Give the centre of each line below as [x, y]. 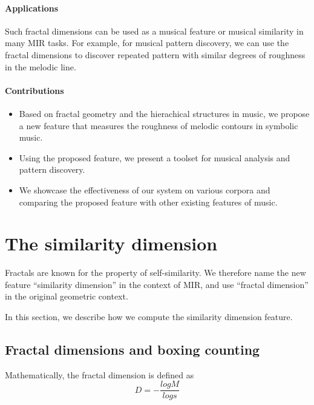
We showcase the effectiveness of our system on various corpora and [145, 189]
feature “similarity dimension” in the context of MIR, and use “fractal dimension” [157, 284]
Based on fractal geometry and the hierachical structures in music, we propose [164, 113]
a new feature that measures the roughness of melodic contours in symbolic [159, 125]
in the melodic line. [41, 66]
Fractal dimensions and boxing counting [132, 350]
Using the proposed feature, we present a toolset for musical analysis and [155, 157]
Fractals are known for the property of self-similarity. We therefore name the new [155, 273]
